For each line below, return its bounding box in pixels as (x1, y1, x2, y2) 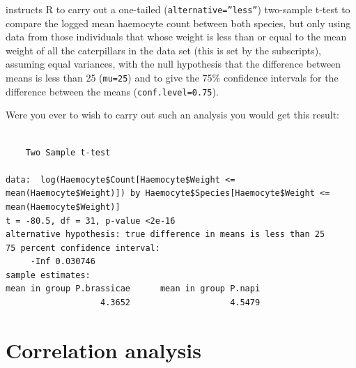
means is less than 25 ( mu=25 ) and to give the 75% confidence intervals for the (6, 70, 339, 85)
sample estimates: (6, 270, 91, 280)
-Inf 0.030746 (30, 256, 95, 267)
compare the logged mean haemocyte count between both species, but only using (6, 15, 351, 30)
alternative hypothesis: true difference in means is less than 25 (6, 229, 325, 240)
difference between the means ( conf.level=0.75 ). (6, 84, 219, 98)
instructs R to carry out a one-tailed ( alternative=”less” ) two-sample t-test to (6, 2, 350, 16)
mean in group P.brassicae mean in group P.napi (6, 284, 261, 294)
